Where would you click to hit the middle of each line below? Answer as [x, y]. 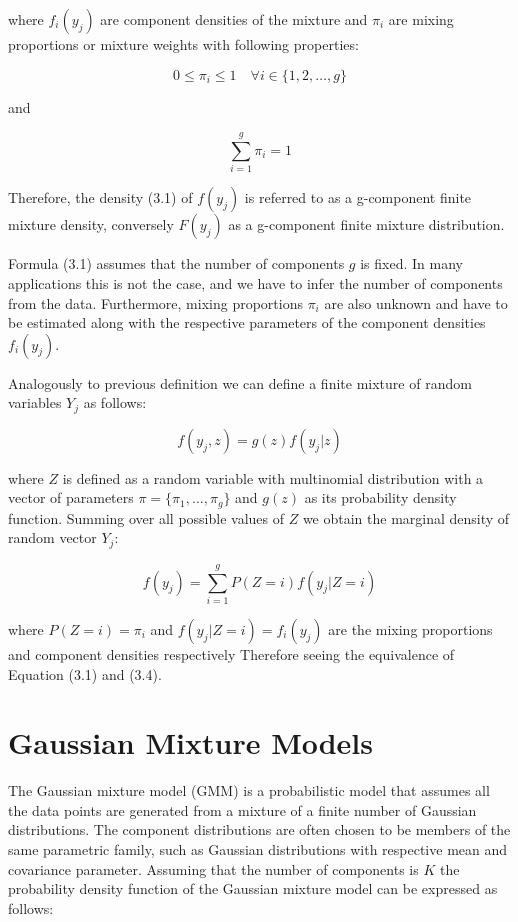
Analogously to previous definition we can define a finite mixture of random [240, 382]
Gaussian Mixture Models [191, 742]
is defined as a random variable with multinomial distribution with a [273, 477]
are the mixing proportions [410, 628]
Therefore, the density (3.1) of [100, 197]
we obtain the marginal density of [406, 517]
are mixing [421, 19]
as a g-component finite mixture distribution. [366, 224]
